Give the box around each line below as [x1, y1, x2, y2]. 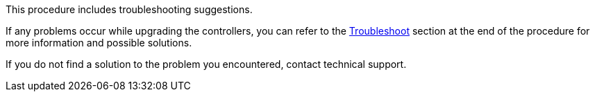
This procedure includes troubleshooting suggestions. [6, 3, 253, 15]
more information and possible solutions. [6, 37, 192, 48]
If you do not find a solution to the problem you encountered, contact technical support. [6, 58, 407, 70]
